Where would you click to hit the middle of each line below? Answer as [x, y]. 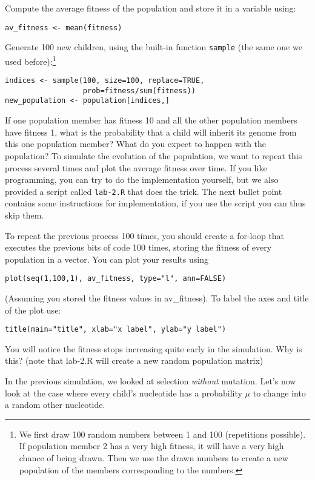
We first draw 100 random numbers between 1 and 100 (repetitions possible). [162, 434]
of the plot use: [33, 310]
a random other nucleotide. [55, 405]
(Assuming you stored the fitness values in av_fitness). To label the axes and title [157, 298]
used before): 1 [31, 60]
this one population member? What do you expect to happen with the [136, 144]
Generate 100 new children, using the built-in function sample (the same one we [154, 47]
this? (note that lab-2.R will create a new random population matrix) [134, 360]
